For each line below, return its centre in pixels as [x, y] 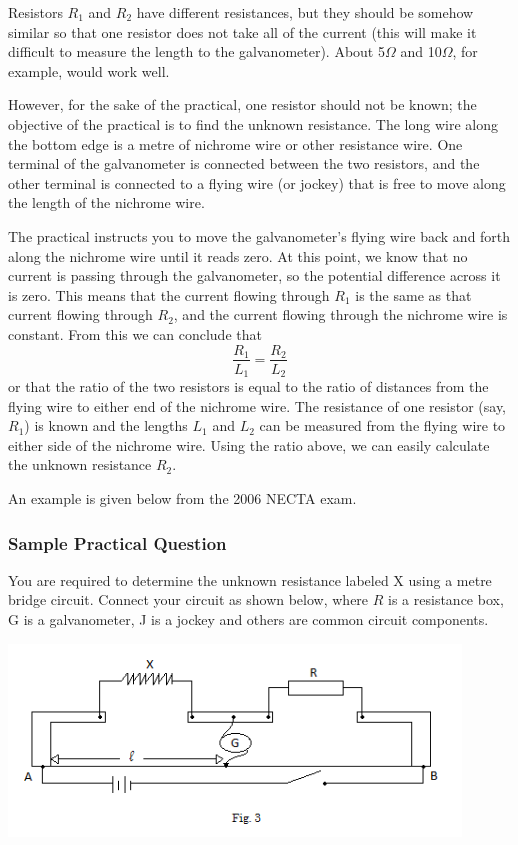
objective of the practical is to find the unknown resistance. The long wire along [253, 123]
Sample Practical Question [117, 542]
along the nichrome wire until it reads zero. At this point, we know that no [238, 255]
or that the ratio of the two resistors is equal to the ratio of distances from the [248, 386]
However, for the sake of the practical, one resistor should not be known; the [242, 104]
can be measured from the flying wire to [382, 425]
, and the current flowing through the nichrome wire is [340, 314]
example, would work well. [89, 70]
